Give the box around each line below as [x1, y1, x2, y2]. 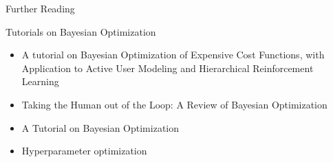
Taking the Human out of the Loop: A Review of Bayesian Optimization [21, 97, 327, 111]
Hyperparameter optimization [21, 143, 147, 158]
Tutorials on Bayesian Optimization [6, 24, 156, 38]
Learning [21, 74, 59, 89]
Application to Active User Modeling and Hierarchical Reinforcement [21, 60, 314, 75]
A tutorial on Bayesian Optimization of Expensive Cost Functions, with [21, 47, 325, 62]
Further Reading [6, 1, 75, 15]
